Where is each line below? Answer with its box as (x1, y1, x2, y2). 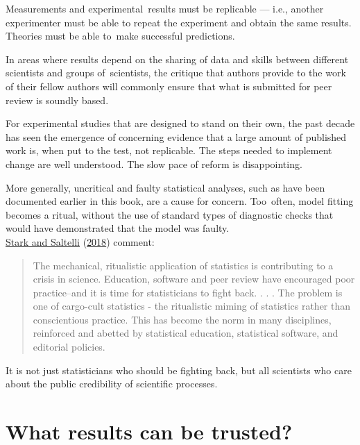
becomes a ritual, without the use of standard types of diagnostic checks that (6, 207, 334, 221)
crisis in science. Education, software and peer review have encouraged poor (33, 271, 355, 286)
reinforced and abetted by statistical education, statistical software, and (33, 326, 338, 340)
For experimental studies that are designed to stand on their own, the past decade (6, 116, 355, 131)
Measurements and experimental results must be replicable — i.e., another (6, 1, 324, 15)
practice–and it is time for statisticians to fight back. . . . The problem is (33, 285, 343, 299)
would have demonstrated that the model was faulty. (6, 221, 230, 235)
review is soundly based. (6, 92, 109, 107)
